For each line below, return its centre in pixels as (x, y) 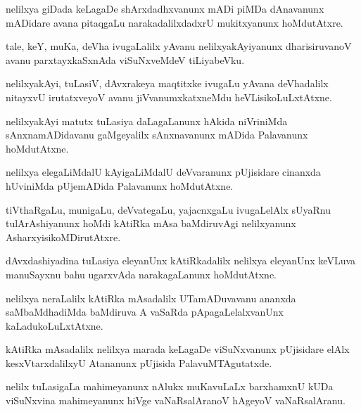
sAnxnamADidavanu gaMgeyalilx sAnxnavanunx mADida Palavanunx (157, 135)
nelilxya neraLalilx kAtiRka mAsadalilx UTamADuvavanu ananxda (151, 298)
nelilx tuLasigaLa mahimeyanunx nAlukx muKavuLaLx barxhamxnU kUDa (170, 386)
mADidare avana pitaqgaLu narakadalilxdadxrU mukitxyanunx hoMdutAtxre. (175, 22)
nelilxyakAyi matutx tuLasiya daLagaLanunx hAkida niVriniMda (147, 121)
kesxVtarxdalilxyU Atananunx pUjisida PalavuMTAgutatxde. (139, 362)
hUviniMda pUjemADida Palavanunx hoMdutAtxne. (120, 185)
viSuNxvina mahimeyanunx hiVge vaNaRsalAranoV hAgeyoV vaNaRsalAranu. (176, 400)
